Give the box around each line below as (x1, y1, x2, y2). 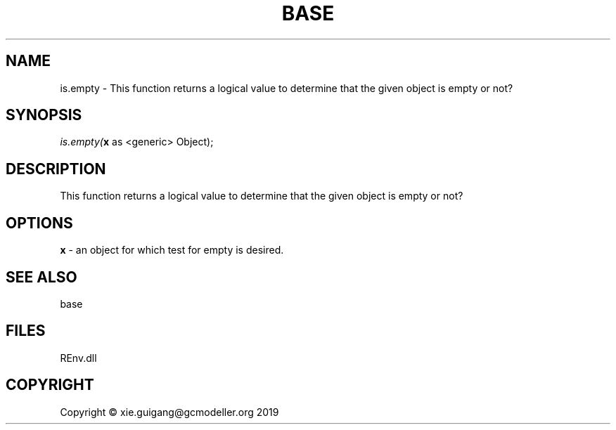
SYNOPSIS (6, 106, 82, 124)
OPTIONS (6, 214, 73, 232)
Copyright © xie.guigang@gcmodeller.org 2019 (60, 405, 279, 418)
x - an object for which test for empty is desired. (60, 244, 284, 256)
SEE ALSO (6, 268, 77, 286)
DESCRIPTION (6, 159, 106, 178)
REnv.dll (60, 351, 97, 364)
